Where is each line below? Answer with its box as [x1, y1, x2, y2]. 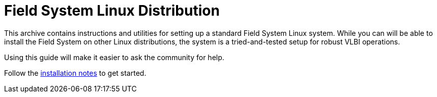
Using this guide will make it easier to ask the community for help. [4, 53, 224, 62]
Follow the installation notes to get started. [4, 68, 147, 77]
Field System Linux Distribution [4, 2, 220, 19]
